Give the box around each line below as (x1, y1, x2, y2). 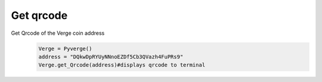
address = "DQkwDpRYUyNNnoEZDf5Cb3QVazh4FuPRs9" (38, 53, 184, 60)
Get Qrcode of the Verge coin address (11, 29, 105, 37)
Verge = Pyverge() (38, 45, 92, 52)
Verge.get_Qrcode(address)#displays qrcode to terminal (38, 62, 206, 68)
